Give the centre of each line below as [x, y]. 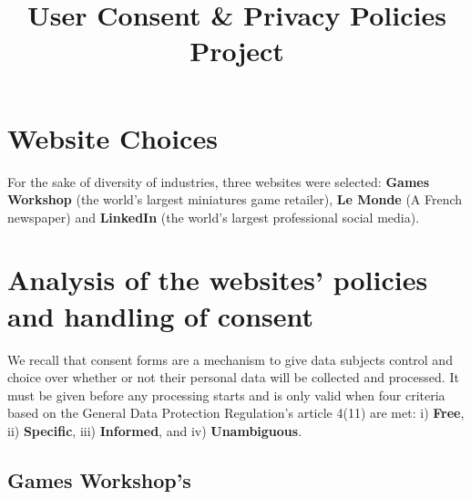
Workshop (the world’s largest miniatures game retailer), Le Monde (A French [235, 199]
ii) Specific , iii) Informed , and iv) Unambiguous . [155, 430]
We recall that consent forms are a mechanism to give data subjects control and [230, 359]
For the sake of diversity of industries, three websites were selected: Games [219, 181]
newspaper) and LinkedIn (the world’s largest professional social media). [214, 217]
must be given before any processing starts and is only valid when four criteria [226, 395]
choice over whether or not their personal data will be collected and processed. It [233, 377]
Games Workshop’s [99, 479]
